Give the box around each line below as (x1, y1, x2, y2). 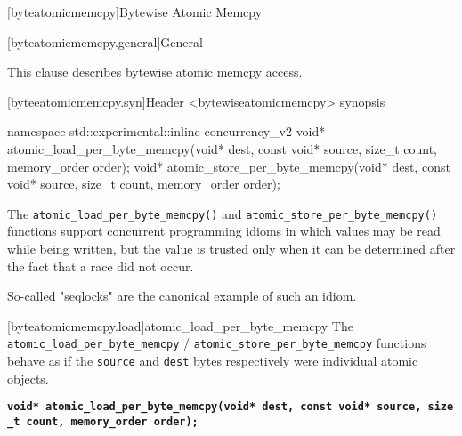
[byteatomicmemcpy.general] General (7, 32, 203, 51)
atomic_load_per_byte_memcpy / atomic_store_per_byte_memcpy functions (7, 334, 426, 352)
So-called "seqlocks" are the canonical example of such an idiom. (7, 287, 357, 305)
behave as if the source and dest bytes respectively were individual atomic (7, 351, 418, 370)
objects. (7, 368, 49, 387)
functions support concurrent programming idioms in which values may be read (7, 222, 441, 240)
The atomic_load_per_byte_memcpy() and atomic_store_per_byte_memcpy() (7, 204, 438, 222)
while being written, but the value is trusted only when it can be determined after (7, 239, 456, 257)
